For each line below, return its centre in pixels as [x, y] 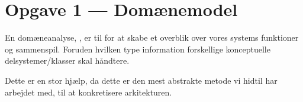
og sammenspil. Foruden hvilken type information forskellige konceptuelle [138, 49]
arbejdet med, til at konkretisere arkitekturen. [88, 92]
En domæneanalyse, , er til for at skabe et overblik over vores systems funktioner [152, 37]
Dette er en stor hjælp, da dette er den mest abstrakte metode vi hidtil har [141, 80]
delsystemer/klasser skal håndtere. [67, 60]
